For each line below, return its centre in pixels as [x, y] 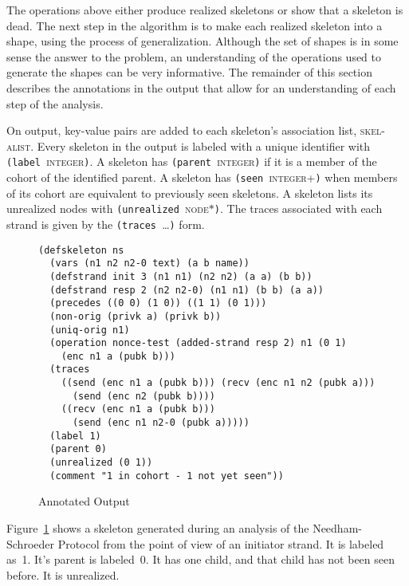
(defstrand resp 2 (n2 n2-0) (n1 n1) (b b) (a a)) [187, 290]
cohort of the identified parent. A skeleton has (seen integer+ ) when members [202, 177]
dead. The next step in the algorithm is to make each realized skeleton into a [195, 25]
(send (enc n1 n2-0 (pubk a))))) [161, 423]
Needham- [337, 527]
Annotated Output [84, 501]
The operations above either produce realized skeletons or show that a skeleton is [205, 10]
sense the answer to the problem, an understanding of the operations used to [194, 56]
